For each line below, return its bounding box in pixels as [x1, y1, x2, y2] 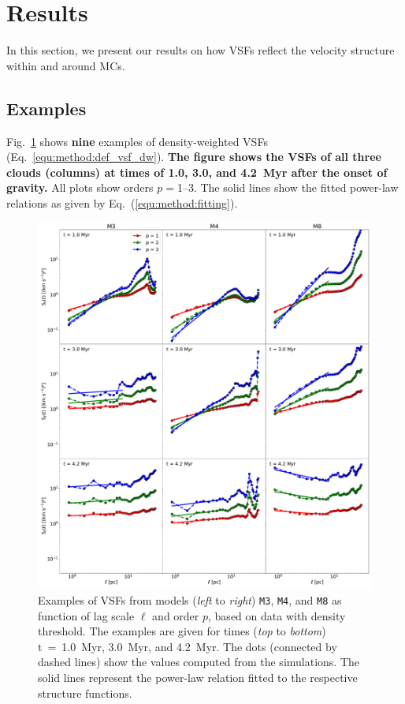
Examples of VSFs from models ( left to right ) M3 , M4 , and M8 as [38, 591, 342, 608]
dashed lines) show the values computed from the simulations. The [38, 653, 360, 670]
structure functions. [38, 684, 132, 701]
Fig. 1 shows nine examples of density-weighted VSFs [6, 133, 268, 149]
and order [152, 607, 199, 623]
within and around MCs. [6, 57, 125, 73]
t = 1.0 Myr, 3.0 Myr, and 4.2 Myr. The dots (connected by [38, 638, 337, 654]
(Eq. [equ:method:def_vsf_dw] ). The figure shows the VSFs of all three [6, 148, 381, 165]
